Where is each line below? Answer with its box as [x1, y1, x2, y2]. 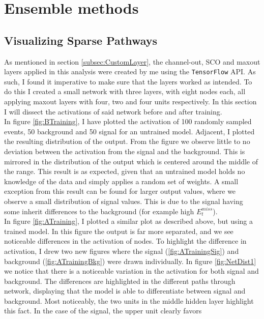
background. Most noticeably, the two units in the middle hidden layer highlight [4, 295, 254, 306]
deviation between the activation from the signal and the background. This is [4, 146, 245, 156]
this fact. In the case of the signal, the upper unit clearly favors [4, 305, 202, 316]
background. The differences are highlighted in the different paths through [4, 275, 236, 286]
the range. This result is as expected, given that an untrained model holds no [4, 166, 245, 177]
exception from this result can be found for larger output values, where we [4, 186, 236, 196]
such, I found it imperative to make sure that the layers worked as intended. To [4, 76, 252, 86]
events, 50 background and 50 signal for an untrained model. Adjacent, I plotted [4, 126, 255, 136]
